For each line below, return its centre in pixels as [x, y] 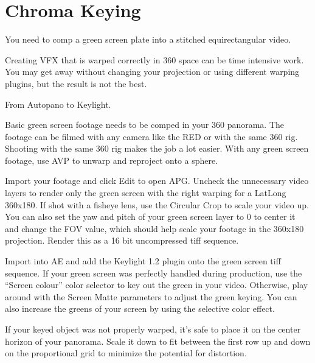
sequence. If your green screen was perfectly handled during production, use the [154, 273]
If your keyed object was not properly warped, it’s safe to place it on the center [153, 329]
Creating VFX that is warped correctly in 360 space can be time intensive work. [154, 59]
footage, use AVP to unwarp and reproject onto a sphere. [112, 160]
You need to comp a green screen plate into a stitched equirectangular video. [148, 39]
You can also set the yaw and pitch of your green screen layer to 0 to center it [150, 217]
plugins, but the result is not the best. [76, 83]
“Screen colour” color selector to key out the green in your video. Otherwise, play [157, 285]
